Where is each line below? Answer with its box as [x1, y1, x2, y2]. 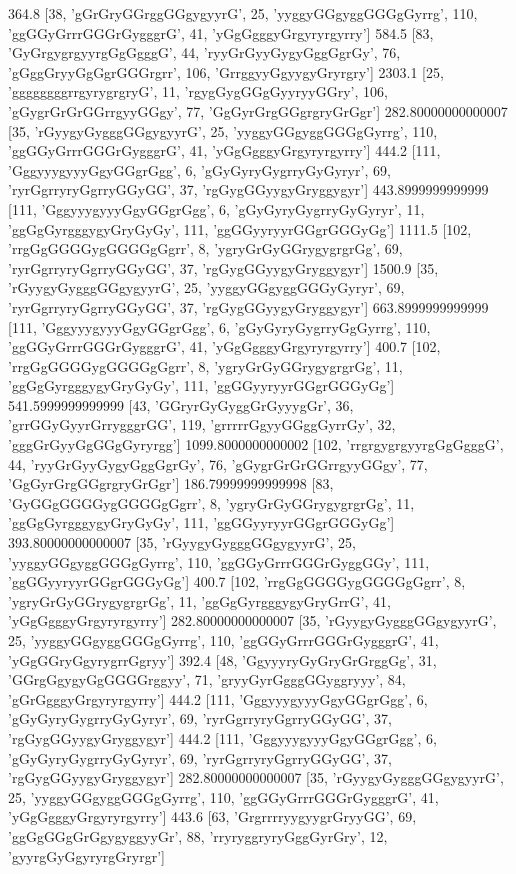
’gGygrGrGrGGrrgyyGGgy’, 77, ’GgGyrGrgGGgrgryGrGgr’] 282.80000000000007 [8, 100, 508, 121]
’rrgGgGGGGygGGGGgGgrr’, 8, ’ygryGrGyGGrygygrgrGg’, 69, [8, 238, 403, 259]
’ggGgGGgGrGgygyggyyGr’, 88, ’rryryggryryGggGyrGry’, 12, [8, 825, 388, 846]
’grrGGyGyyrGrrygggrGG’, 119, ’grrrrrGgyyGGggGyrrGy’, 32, [8, 414, 396, 435]
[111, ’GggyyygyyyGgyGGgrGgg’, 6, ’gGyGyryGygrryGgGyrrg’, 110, [8, 316, 431, 337]
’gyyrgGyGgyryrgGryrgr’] [8, 845, 165, 866]
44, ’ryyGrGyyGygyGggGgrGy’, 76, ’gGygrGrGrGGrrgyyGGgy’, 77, [8, 453, 428, 474]
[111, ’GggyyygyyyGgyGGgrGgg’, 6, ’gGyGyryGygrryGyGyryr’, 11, [8, 198, 425, 219]
